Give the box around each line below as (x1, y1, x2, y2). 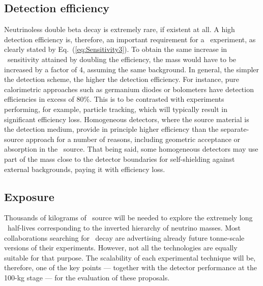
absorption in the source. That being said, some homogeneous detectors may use (4, 144, 258, 154)
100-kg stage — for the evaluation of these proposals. (4, 272, 170, 282)
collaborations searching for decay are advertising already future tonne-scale (4, 232, 245, 243)
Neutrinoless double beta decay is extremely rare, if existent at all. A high (4, 24, 235, 35)
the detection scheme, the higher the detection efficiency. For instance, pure (4, 74, 240, 84)
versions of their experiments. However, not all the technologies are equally (4, 242, 238, 253)
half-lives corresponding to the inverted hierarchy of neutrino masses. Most (7, 222, 241, 233)
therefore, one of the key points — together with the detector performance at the (4, 262, 257, 273)
